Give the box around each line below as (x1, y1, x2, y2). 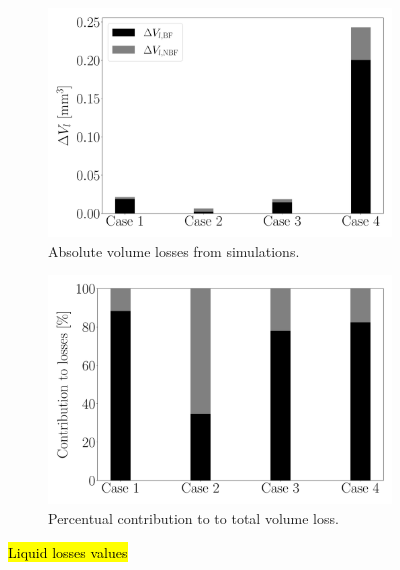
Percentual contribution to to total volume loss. (48, 508, 339, 528)
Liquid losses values (8, 541, 128, 562)
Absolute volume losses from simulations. (48, 240, 300, 261)
